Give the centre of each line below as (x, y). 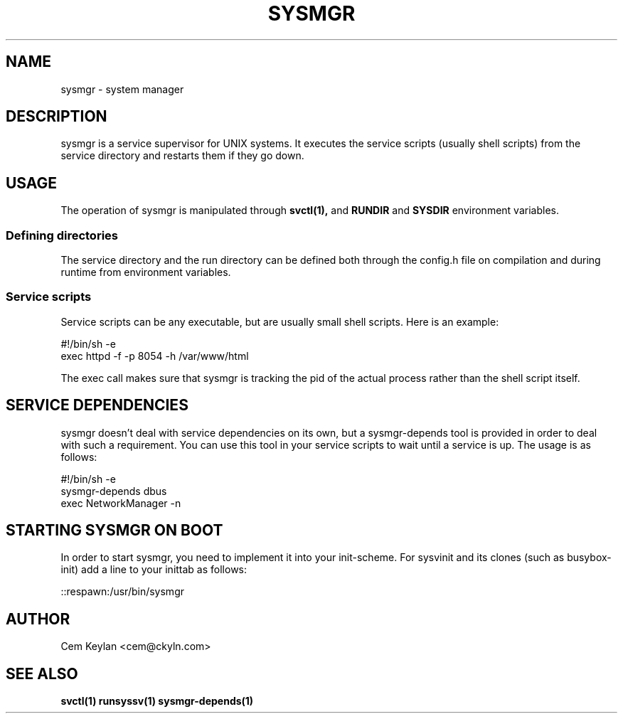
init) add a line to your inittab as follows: (154, 570)
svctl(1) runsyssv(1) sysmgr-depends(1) (157, 701)
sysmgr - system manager (122, 89)
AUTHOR (38, 619)
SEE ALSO (42, 673)
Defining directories (62, 235)
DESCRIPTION (57, 117)
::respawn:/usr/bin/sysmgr (122, 592)
